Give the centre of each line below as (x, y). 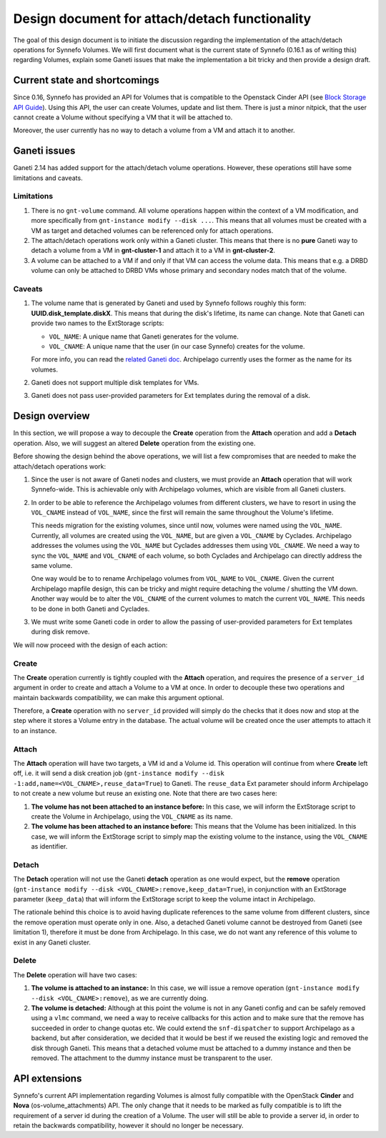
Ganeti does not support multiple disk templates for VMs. (115, 383)
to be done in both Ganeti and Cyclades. (90, 609)
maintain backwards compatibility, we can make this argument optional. (119, 697)
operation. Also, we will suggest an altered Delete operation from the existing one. (134, 443)
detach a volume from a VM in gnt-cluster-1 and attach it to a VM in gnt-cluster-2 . (153, 251)
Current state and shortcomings (86, 80)
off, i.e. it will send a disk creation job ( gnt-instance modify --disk (119, 773)
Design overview (51, 416)
